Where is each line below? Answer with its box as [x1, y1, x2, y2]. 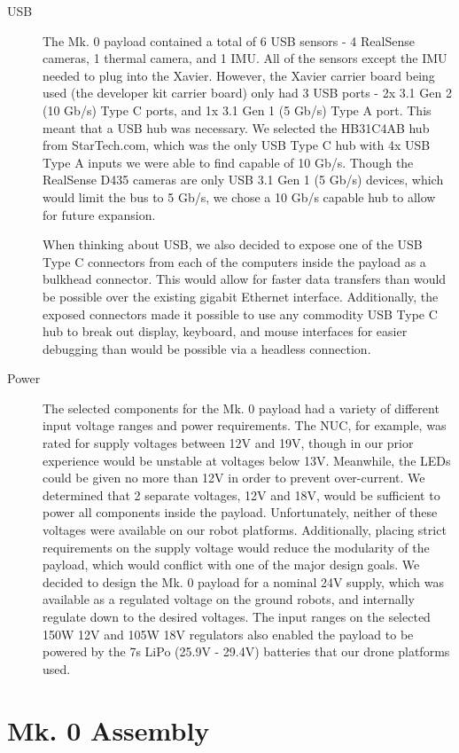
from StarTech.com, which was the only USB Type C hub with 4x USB [43, 136, 431, 154]
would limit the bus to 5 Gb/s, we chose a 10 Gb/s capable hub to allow [43, 187, 436, 206]
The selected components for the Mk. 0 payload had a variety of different [43, 398, 440, 417]
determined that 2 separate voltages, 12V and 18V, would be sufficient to [43, 485, 440, 504]
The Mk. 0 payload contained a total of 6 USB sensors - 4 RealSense [43, 31, 415, 50]
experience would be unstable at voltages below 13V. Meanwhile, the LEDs [43, 451, 451, 469]
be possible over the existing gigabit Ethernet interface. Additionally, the [43, 286, 439, 305]
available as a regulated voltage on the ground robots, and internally [43, 590, 415, 608]
